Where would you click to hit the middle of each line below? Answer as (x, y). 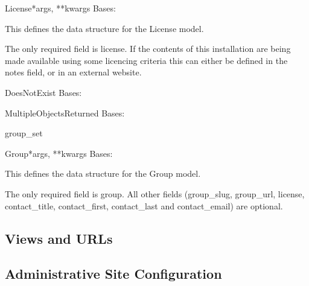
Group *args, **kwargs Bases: (59, 153)
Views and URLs (59, 238)
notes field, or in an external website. (73, 72)
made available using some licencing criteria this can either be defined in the (146, 60)
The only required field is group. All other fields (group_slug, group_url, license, (155, 193)
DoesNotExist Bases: (43, 92)
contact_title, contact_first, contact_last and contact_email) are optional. (144, 205)
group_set (24, 133)
